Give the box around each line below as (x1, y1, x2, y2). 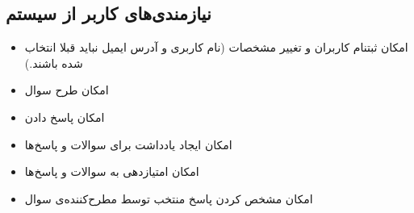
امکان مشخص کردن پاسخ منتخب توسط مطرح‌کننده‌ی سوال (24, 190, 313, 207)
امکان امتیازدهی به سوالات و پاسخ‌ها (24, 163, 199, 180)
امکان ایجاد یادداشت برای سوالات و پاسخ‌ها (24, 136, 232, 152)
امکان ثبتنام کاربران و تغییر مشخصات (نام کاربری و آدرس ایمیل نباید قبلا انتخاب (24, 39, 408, 56)
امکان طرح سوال (24, 81, 109, 98)
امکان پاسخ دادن (24, 108, 105, 125)
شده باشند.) (24, 54, 83, 71)
